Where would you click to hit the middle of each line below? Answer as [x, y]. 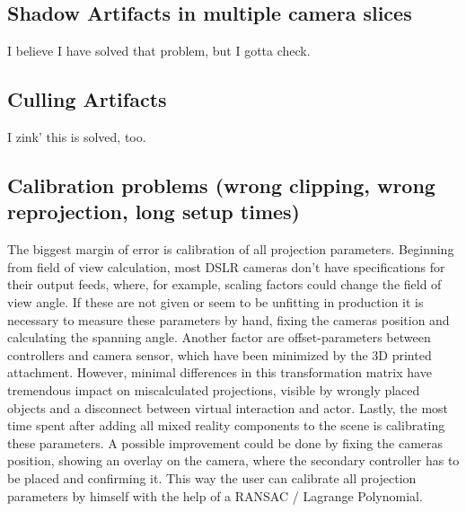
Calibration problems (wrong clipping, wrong [221, 185]
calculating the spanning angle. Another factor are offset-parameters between [219, 337]
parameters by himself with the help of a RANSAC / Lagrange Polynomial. [215, 495]
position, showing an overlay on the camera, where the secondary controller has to [233, 460]
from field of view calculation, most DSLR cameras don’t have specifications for [226, 266]
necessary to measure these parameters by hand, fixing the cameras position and [229, 319]
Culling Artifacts [87, 99]
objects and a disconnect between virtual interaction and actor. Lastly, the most [228, 407]
